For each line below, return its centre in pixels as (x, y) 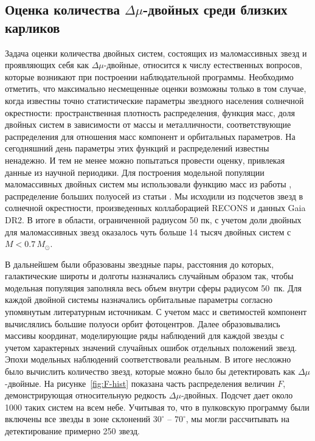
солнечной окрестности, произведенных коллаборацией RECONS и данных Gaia (155, 208)
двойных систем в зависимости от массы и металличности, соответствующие (148, 124)
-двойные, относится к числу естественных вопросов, (203, 65)
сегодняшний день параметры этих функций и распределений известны (137, 148)
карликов (33, 27)
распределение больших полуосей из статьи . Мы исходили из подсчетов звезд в (154, 196)
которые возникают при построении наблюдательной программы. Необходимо (149, 76)
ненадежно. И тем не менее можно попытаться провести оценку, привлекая (145, 160)
